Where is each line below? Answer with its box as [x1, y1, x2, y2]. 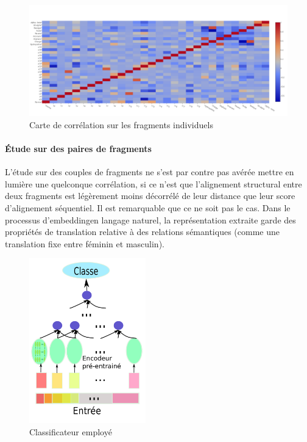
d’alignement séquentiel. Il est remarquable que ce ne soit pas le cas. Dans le [5, 201, 291, 214]
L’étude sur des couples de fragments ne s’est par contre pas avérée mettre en [5, 165, 294, 178]
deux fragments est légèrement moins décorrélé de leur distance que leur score [5, 189, 295, 202]
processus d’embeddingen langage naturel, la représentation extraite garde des [5, 213, 296, 226]
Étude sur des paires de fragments [5, 142, 152, 154]
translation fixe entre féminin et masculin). [5, 237, 164, 250]
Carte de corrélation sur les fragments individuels [29, 118, 213, 131]
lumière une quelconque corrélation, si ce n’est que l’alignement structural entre [5, 177, 302, 190]
